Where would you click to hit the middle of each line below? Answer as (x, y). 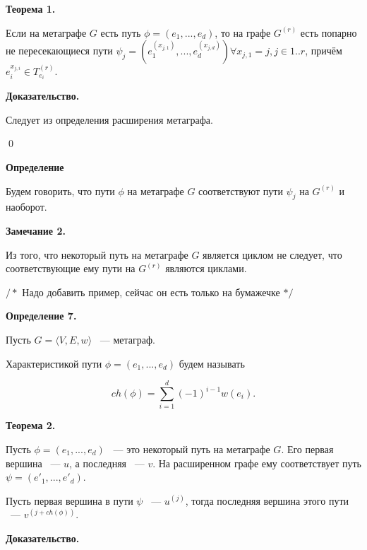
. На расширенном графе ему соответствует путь (257, 463)
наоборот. (26, 207)
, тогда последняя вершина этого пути (267, 500)
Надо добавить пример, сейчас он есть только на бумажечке (151, 292)
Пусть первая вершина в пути (70, 500)
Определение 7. (41, 316)
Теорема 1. (31, 8)
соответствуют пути (241, 191)
